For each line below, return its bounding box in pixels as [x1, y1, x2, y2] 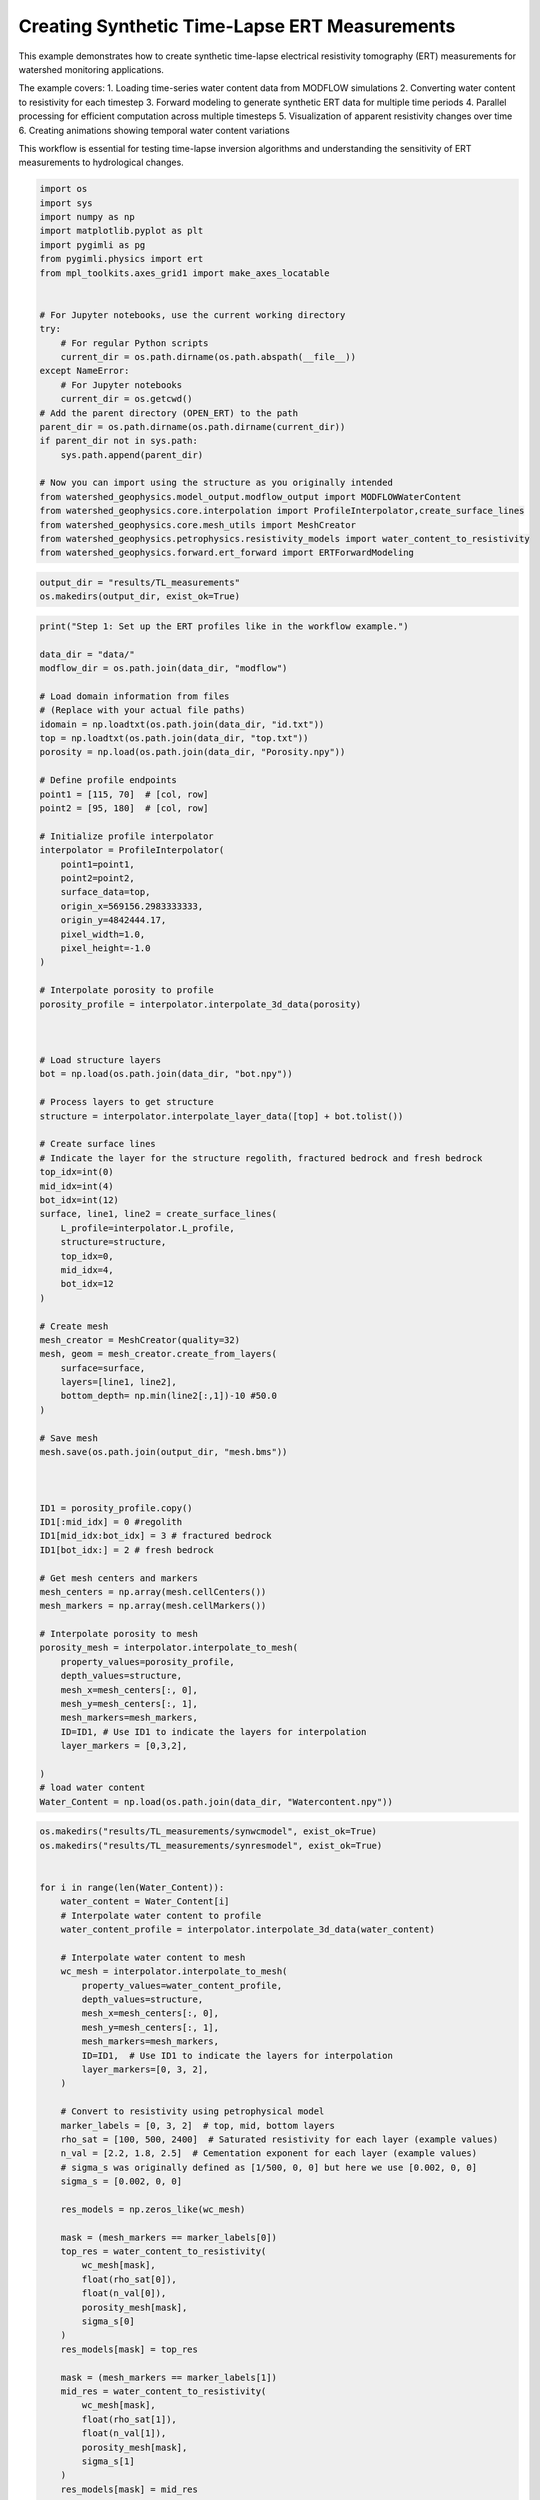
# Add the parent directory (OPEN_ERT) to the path [39, 407, 299, 419]
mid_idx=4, [60, 1264, 114, 1275]
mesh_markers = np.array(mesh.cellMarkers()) [39, 1600, 267, 1612]
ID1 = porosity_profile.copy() [39, 1502, 194, 1514]
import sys [39, 197, 93, 209]
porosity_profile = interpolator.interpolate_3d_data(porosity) [39, 998, 362, 1010]
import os [39, 183, 88, 195]
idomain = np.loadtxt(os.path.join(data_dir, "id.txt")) [39, 718, 325, 730]
